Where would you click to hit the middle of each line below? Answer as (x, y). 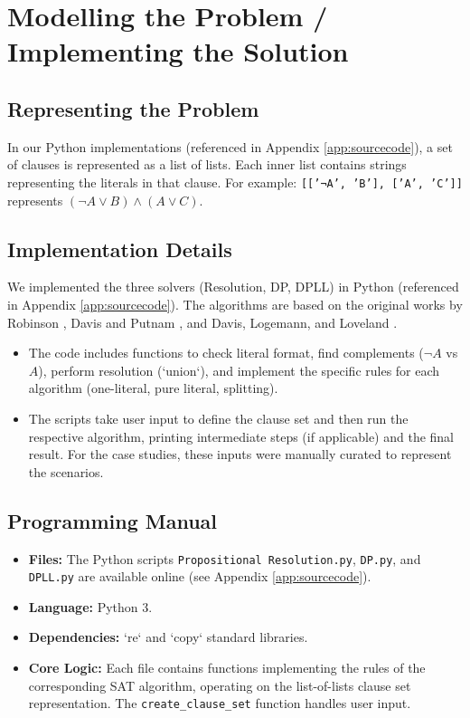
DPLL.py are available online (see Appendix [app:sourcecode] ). (200, 576)
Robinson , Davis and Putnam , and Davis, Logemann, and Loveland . (202, 322)
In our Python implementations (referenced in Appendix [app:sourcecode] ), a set (230, 146)
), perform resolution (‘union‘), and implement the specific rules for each (239, 370)
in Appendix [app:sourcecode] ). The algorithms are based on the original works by (235, 304)
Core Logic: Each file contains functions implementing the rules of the (227, 668)
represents (35, 200)
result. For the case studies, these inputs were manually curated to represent (240, 454)
